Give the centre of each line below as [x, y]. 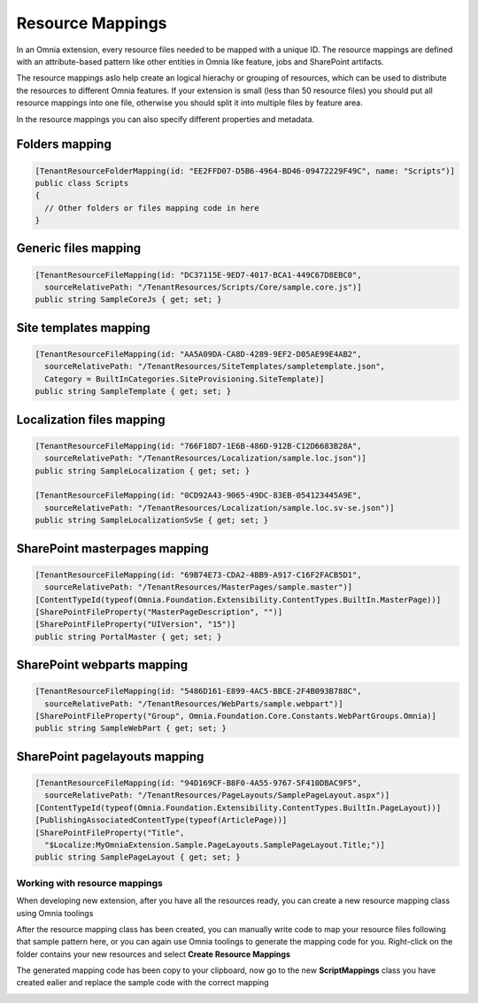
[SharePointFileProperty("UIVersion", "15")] [135, 625]
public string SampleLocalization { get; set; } [143, 471]
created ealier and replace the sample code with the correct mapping [143, 983]
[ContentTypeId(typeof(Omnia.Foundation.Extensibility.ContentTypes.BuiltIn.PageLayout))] [238, 807]
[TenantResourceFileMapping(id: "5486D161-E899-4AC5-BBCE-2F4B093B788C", [198, 691]
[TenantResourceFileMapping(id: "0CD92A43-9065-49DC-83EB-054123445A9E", [198, 495]
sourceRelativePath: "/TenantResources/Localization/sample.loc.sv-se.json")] [220, 508]
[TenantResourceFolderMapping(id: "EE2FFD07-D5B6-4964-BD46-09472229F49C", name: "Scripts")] [245, 171]
